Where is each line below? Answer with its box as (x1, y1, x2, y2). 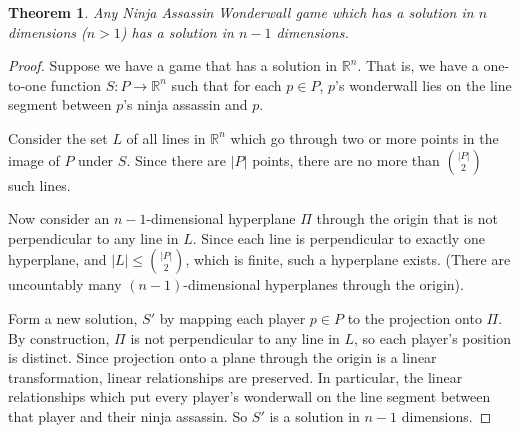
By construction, (8, 327, 110, 348)
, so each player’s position (354, 327, 512, 348)
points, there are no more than (252, 149, 440, 170)
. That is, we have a (357, 55, 479, 76)
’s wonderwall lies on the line (335, 74, 512, 95)
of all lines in (126, 127, 206, 148)
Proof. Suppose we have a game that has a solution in (8, 55, 338, 76)
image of (8, 149, 60, 170)
